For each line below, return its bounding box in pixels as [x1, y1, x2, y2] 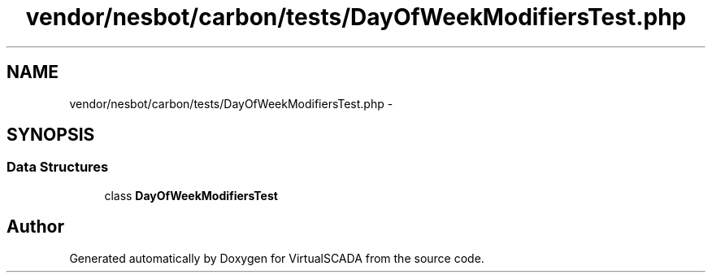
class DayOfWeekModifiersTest [104, 188, 278, 203]
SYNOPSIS [7, 124, 95, 146]
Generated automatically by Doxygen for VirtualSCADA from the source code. [69, 251, 484, 265]
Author [7, 216, 64, 238]
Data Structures [7, 159, 109, 176]
